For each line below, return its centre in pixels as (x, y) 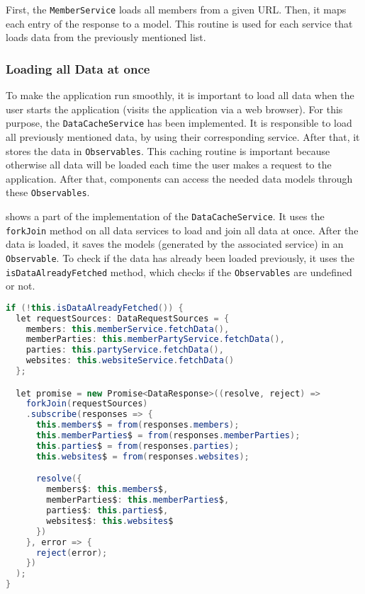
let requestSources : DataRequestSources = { (123, 318)
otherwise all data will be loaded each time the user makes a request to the (169, 165)
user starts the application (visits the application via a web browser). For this (174, 109)
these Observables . (48, 192)
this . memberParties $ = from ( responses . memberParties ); (168, 436)
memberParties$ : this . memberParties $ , (138, 500)
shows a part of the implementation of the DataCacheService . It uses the (165, 216)
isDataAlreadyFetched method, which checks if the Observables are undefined (179, 272)
